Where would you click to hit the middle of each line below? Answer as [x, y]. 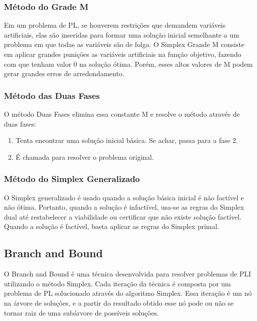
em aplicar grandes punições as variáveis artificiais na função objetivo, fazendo [123, 54]
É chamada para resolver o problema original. [85, 157]
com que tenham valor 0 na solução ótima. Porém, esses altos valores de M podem [128, 64]
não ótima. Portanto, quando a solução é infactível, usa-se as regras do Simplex [124, 207]
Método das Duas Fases [52, 95]
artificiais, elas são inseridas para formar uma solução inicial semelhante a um [122, 34]
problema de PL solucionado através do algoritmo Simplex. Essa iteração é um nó [128, 293]
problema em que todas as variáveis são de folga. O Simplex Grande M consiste [124, 44]
